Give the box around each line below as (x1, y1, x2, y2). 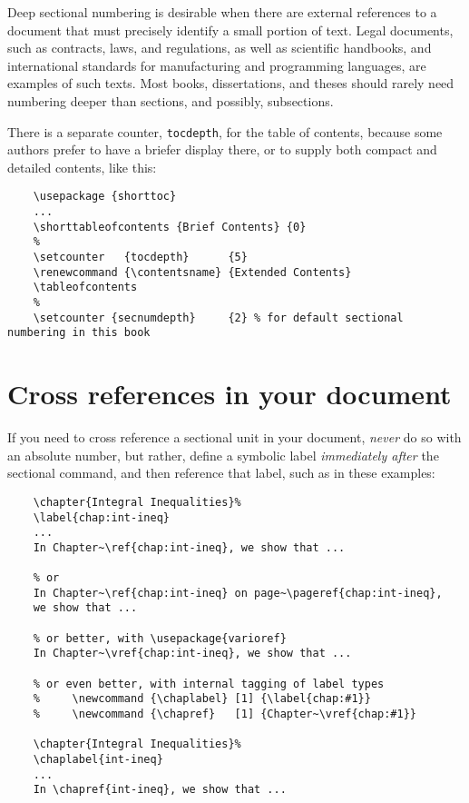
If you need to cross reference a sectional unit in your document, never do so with (7, 428, 462, 447)
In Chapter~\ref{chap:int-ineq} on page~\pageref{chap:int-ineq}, (33, 586, 443, 600)
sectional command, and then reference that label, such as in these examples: (7, 463, 435, 482)
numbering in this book (7, 326, 151, 340)
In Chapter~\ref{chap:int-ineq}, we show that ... (33, 540, 346, 554)
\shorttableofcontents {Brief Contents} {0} (33, 220, 307, 233)
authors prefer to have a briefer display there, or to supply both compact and (7, 140, 437, 159)
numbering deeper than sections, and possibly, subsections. (7, 91, 334, 110)
